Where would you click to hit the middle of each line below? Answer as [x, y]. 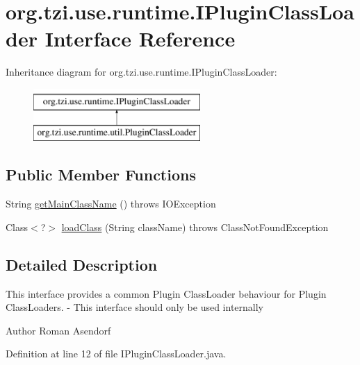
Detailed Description [82, 264]
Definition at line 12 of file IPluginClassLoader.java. [116, 354]
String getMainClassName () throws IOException [111, 204]
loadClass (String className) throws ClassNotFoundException [195, 227]
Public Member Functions [101, 175]
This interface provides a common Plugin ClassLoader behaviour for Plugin [166, 293]
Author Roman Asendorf [58, 330]
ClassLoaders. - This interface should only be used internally [134, 307]
